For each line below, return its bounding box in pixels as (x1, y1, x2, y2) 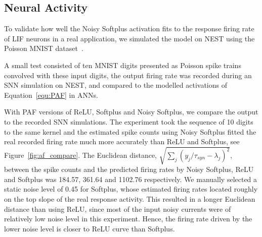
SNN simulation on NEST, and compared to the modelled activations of (4, 80, 228, 90)
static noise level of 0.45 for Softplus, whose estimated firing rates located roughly (4, 184, 258, 194)
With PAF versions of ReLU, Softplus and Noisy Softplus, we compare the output (4, 106, 258, 117)
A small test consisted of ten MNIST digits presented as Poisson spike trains (4, 60, 241, 70)
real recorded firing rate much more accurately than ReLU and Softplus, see (4, 136, 240, 147)
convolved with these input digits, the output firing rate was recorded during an (4, 70, 252, 80)
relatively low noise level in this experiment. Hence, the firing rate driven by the (4, 213, 252, 224)
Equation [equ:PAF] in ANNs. (4, 89, 98, 100)
